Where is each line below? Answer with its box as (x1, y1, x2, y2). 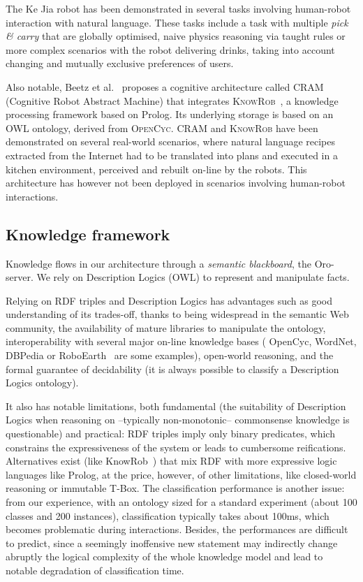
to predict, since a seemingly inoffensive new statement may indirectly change (6, 535, 338, 550)
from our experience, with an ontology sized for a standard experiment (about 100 (6, 495, 357, 509)
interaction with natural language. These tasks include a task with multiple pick (6, 15, 348, 29)
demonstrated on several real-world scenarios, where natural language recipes (6, 134, 336, 149)
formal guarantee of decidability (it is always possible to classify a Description (6, 361, 339, 376)
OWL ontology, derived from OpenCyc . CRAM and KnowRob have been (6, 120, 318, 135)
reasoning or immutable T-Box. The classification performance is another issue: (6, 481, 345, 495)
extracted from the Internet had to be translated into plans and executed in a (6, 147, 338, 162)
